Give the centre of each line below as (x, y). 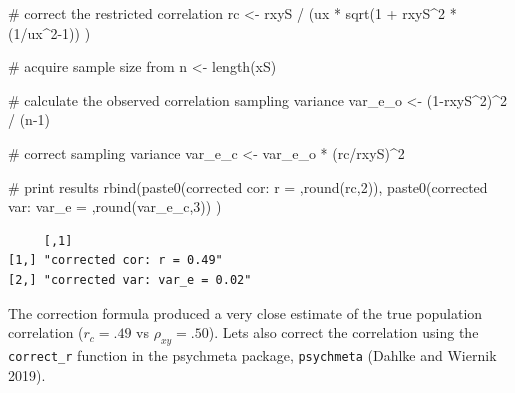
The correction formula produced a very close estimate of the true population (245, 312)
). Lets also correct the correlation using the (343, 332)
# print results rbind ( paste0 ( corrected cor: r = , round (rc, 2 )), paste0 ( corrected (248, 186)
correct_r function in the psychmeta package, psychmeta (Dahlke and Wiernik (252, 354)
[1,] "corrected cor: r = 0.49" (115, 260)
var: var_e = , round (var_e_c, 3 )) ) (115, 206)
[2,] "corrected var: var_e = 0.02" (130, 279)
